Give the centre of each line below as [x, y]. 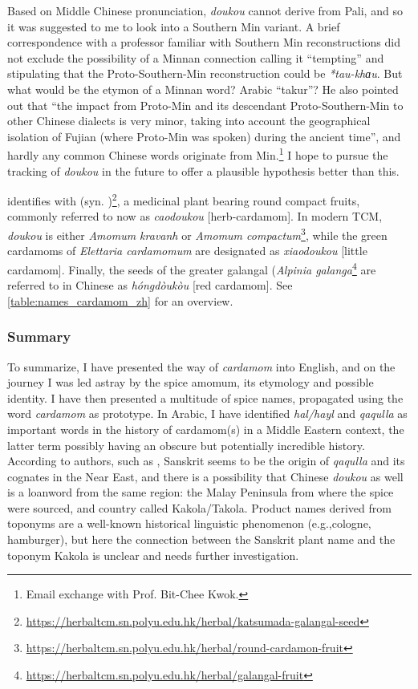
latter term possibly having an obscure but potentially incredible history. [186, 445]
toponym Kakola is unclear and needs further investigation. [153, 555]
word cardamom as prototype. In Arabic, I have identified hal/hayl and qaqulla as [207, 413]
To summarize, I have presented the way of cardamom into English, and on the [201, 366]
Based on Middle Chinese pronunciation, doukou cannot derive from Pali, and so [205, 10]
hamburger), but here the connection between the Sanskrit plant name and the [201, 539]
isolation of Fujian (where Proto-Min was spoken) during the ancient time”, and [204, 136]
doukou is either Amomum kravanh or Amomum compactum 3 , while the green [197, 234]
